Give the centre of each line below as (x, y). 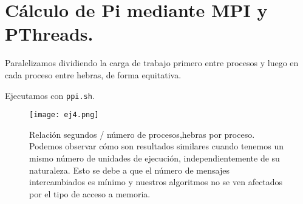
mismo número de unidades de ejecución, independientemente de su (155, 158)
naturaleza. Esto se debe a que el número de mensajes (129, 170)
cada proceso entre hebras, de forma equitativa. (93, 74)
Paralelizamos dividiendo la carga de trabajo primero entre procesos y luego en (152, 63)
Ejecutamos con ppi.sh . (50, 95)
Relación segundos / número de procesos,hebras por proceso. (142, 134)
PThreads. (49, 34)
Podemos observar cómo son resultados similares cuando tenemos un (156, 146)
